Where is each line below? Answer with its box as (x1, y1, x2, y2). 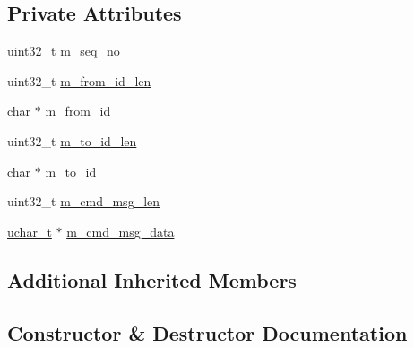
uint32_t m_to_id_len (7, 131, 137, 150)
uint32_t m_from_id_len (7, 71, 151, 90)
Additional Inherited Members (7, 265, 297, 293)
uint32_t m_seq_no (7, 41, 120, 60)
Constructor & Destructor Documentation (7, 318, 408, 346)
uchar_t (7, 222, 52, 240)
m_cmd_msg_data (66, 222, 175, 240)
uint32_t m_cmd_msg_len (7, 192, 160, 211)
